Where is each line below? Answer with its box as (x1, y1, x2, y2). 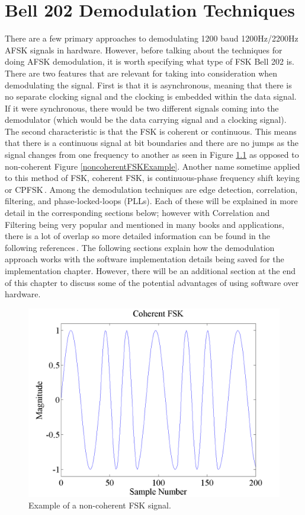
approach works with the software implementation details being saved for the (5, 253, 284, 265)
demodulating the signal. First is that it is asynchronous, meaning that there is (5, 78, 292, 91)
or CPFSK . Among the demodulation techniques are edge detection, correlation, (5, 183, 298, 195)
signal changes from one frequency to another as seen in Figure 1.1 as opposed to (5, 148, 299, 161)
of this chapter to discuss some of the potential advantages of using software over (5, 276, 299, 288)
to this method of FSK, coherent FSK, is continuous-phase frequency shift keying (5, 171, 300, 184)
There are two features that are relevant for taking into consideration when (5, 66, 278, 79)
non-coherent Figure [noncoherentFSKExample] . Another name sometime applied (5, 160, 300, 172)
